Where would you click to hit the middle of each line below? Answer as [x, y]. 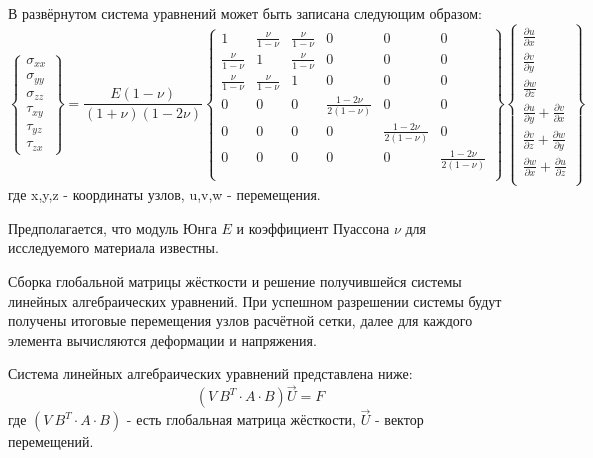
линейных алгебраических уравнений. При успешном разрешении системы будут [255, 300]
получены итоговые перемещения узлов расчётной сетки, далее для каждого [240, 320]
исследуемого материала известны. [113, 247]
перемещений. [51, 441]
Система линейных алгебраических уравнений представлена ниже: [210, 373]
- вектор [399, 419]
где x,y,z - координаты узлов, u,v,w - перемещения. [164, 194]
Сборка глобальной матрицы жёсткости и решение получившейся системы [235, 281]
